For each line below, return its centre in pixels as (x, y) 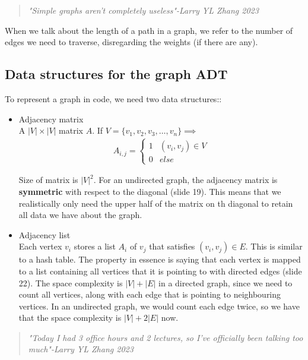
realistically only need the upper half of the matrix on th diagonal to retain (156, 203)
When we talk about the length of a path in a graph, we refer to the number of (149, 30)
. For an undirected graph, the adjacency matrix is (185, 180)
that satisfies (172, 246)
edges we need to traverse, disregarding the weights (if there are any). (131, 42)
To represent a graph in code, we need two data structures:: (113, 98)
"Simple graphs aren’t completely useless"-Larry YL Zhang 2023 (143, 10)
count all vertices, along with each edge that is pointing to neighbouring (150, 294)
